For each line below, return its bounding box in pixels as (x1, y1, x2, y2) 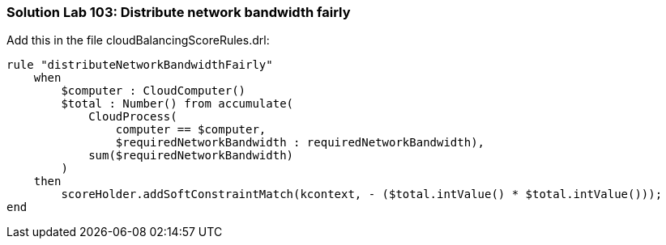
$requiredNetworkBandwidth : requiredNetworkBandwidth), (115, 136, 485, 150)
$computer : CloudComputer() (61, 84, 246, 98)
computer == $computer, (115, 123, 267, 137)
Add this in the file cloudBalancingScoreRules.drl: (6, 33, 270, 48)
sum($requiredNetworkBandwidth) (88, 149, 294, 163)
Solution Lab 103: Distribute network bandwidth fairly (6, 4, 351, 20)
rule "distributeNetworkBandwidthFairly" (6, 58, 273, 72)
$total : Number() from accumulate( (61, 97, 294, 111)
